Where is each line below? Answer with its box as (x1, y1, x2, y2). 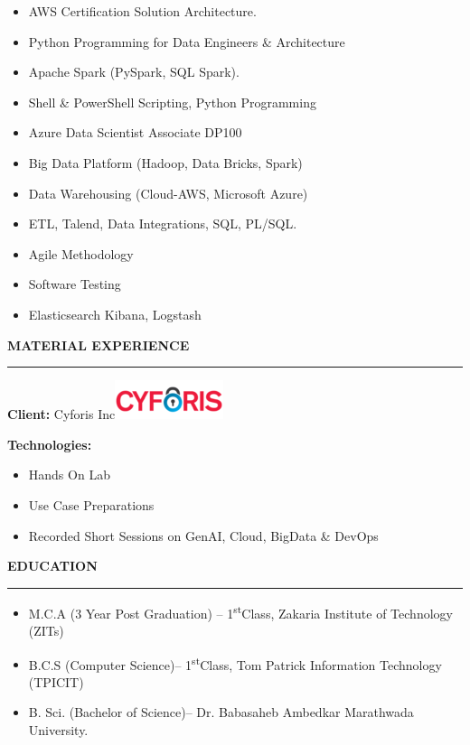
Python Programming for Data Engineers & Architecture (28, 32, 345, 51)
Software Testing (28, 275, 121, 293)
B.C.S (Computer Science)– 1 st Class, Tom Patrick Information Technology (28, 652, 442, 674)
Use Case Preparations (28, 495, 155, 514)
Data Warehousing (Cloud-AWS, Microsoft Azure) (28, 183, 308, 202)
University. (28, 720, 89, 739)
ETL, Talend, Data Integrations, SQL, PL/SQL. (28, 214, 297, 233)
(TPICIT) (28, 672, 84, 691)
